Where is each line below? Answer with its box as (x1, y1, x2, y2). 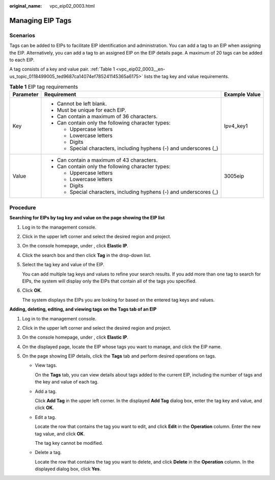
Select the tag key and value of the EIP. (22, 262, 104, 268)
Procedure (9, 204, 36, 211)
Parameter (12, 91, 39, 98)
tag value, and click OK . (35, 431, 85, 437)
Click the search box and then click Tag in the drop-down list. (22, 252, 151, 258)
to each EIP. (9, 57, 35, 63)
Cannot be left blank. (57, 100, 107, 107)
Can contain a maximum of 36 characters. (57, 113, 158, 120)
